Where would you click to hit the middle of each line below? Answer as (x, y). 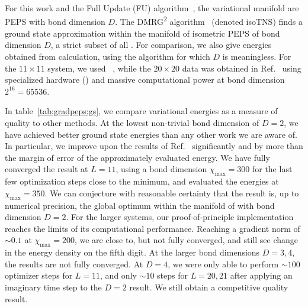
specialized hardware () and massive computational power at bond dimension (145, 80)
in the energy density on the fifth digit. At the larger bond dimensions (132, 252)
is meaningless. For (257, 56)
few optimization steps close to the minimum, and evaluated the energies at (142, 181)
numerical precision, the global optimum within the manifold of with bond (140, 205)
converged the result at (46, 169)
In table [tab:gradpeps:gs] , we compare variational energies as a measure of (141, 111)
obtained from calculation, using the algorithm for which (108, 56)
